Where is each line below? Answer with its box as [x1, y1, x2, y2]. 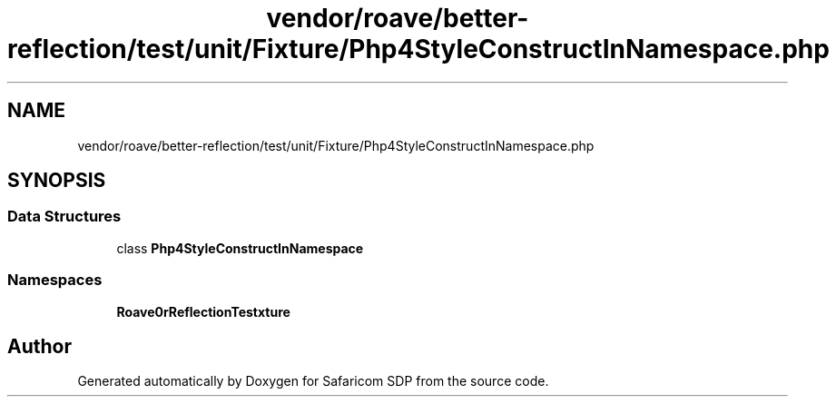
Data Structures [7, 207, 122, 226]
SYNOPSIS [7, 169, 106, 192]
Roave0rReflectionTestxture [116, 303, 290, 320]
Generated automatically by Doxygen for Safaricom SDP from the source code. [77, 373, 549, 389]
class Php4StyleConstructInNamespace [116, 240, 364, 256]
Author [7, 334, 72, 358]
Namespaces [7, 271, 103, 290]
